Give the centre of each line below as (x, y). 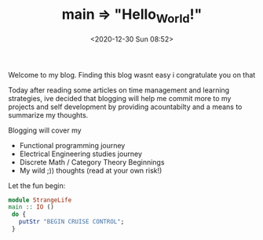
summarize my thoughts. (48, 115)
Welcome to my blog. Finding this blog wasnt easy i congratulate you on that (132, 75)
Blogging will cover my (45, 130)
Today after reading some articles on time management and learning (119, 90)
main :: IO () (31, 207)
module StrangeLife (40, 200)
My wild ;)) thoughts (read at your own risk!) (91, 170)
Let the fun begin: (37, 185)
